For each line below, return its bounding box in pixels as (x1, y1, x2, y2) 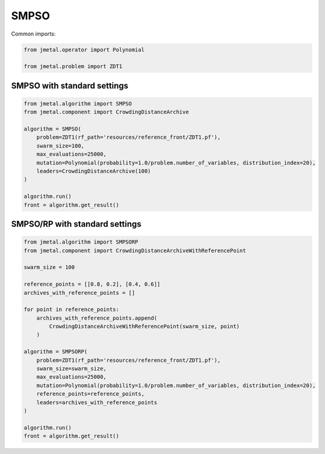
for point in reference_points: (23, 306, 120, 313)
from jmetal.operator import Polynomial (23, 46, 144, 53)
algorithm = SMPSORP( (23, 348, 88, 355)
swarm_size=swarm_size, (36, 365, 107, 372)
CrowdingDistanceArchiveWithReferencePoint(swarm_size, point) (49, 323, 240, 330)
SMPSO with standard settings (11, 80, 129, 90)
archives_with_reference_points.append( (36, 314, 158, 321)
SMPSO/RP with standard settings (11, 219, 141, 229)
